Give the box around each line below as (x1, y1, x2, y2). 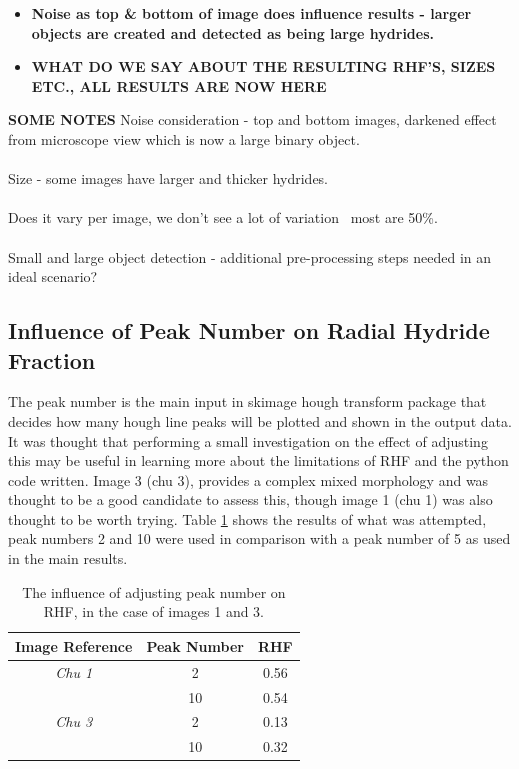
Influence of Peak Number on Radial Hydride (8, 315, 490, 346)
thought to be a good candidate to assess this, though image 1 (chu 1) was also (8, 489, 493, 510)
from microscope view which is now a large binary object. (8, 128, 360, 149)
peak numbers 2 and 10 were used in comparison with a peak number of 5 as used (8, 528, 511, 549)
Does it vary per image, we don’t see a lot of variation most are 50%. (8, 207, 438, 228)
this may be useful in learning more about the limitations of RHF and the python (8, 450, 509, 471)
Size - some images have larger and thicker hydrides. (8, 168, 329, 189)
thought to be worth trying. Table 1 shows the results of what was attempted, (8, 508, 487, 529)
